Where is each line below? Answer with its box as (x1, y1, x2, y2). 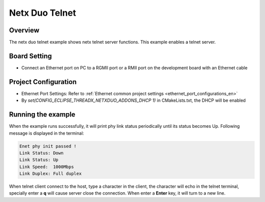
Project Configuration (9, 78, 77, 86)
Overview (9, 26, 40, 34)
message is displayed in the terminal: (9, 130, 84, 136)
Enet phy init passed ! (19, 143, 77, 149)
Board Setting (9, 52, 52, 60)
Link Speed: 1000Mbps (19, 164, 74, 170)
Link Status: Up (19, 157, 59, 163)
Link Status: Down (19, 150, 64, 156)
